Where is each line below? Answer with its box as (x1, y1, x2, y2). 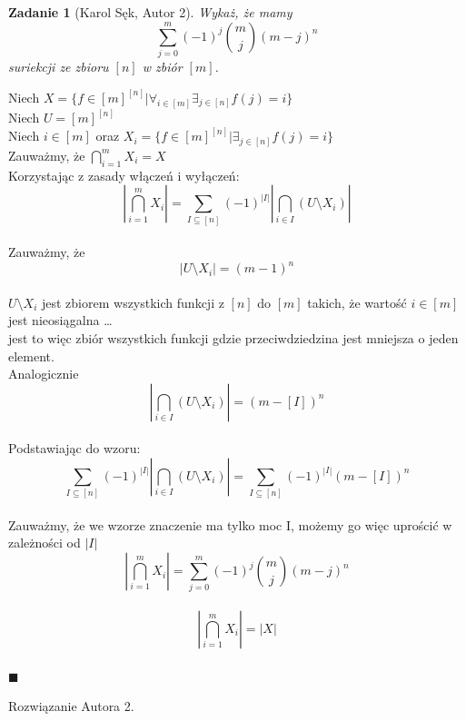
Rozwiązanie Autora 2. (8, 696, 134, 716)
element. (8, 346, 55, 365)
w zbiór (142, 56, 183, 75)
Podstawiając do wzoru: (8, 439, 141, 458)
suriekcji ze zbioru (8, 56, 109, 75)
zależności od (8, 533, 81, 552)
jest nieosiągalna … (8, 311, 113, 330)
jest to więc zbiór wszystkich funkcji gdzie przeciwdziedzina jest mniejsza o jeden (8, 328, 459, 347)
